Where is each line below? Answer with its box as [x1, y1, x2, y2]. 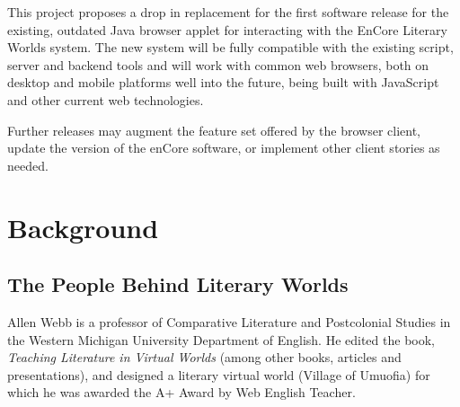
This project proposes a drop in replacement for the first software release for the [7, 3, 449, 21]
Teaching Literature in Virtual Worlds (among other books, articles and [7, 348, 402, 367]
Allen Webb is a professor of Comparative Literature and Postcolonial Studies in [7, 312, 451, 331]
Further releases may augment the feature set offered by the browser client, [7, 120, 420, 139]
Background [7, 208, 159, 245]
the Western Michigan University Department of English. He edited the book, [7, 330, 435, 349]
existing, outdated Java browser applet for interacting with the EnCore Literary [7, 20, 447, 39]
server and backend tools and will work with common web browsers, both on [7, 55, 429, 74]
